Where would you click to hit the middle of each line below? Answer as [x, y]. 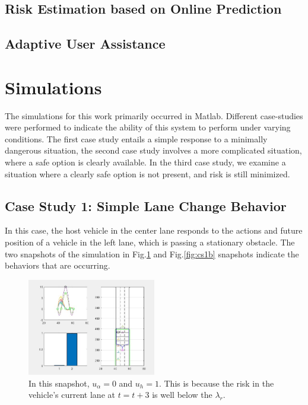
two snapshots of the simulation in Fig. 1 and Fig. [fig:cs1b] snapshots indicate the [152, 253]
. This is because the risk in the [216, 383]
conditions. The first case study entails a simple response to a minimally [136, 138]
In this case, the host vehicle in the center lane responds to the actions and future [154, 230]
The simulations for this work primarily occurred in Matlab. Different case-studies [154, 115]
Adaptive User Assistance [85, 44]
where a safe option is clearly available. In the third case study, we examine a [145, 162]
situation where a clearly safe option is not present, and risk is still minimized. [147, 173]
